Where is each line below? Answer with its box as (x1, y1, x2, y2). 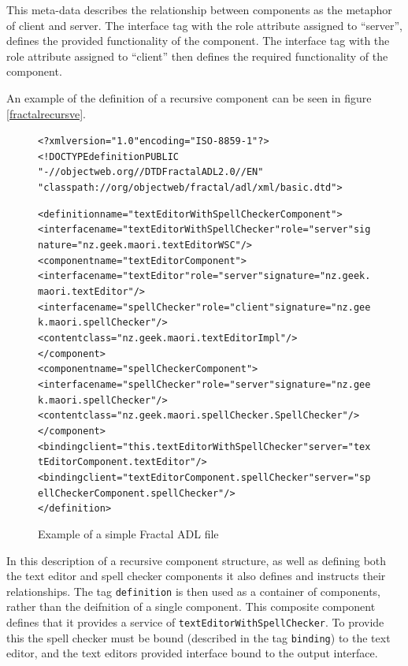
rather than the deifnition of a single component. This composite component (6, 598, 376, 615)
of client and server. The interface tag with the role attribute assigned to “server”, (6, 17, 402, 33)
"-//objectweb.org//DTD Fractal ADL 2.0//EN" (38, 166, 264, 178)
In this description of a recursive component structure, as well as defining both (6, 552, 387, 568)
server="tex (308, 441, 371, 452)
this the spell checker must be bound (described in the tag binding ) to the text (6, 629, 391, 646)
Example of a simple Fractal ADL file (38, 525, 219, 541)
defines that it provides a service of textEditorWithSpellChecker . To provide (6, 613, 384, 630)
